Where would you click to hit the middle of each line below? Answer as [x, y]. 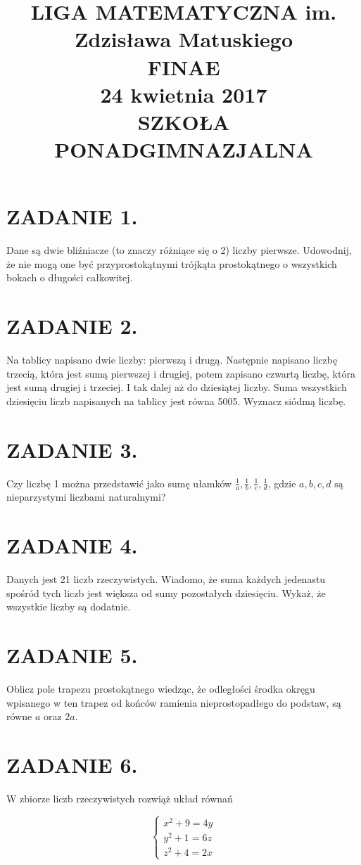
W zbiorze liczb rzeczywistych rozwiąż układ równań [120, 799]
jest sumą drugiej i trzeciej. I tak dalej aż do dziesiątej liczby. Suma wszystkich [177, 387]
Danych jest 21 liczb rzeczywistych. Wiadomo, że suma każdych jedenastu [166, 579]
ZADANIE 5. [72, 655]
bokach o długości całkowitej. [70, 277]
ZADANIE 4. [72, 545]
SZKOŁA [184, 121]
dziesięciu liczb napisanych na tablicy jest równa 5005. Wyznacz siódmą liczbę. [176, 401]
